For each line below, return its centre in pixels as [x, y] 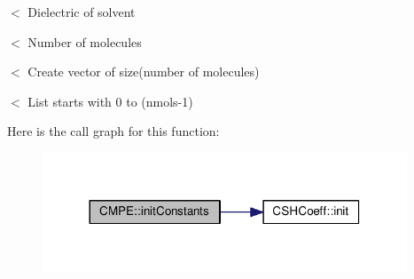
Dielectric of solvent [82, 12]
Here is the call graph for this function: [113, 131]
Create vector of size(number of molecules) [144, 72]
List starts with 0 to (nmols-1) [110, 101]
